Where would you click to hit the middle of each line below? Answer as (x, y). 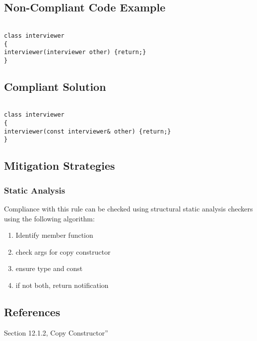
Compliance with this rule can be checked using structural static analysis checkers (128, 208)
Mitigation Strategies (60, 166)
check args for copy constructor (63, 251)
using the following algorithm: (49, 218)
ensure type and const (49, 268)
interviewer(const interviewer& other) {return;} (88, 131)
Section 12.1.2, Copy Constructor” (56, 332)
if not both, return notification (62, 285)
